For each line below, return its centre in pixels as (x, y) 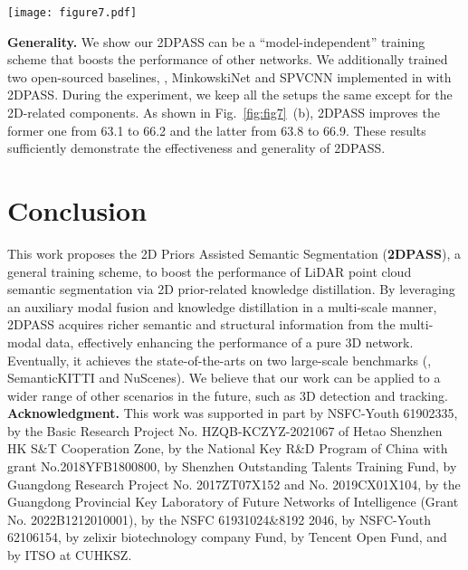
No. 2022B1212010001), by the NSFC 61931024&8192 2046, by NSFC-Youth (220, 519)
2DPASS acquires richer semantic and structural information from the (201, 324)
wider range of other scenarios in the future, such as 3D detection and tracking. (228, 395)
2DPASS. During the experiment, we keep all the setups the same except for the (230, 95)
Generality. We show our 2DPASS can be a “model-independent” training (216, 41)
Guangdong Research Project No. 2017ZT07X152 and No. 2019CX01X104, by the (234, 484)
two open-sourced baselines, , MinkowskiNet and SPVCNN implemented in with (229, 76)
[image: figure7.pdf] (72, 13)
